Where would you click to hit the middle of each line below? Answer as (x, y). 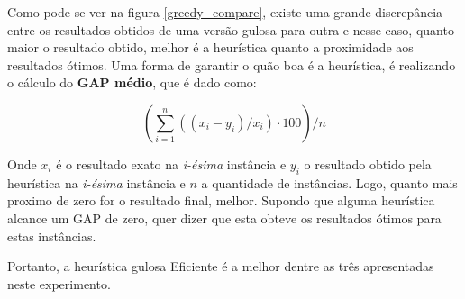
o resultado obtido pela (368, 163)
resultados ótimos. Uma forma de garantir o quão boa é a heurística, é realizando (232, 64)
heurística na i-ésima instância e (96, 182)
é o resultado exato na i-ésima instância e (171, 163)
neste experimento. (59, 283)
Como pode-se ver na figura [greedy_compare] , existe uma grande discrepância (225, 12)
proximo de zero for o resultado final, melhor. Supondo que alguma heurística (221, 200)
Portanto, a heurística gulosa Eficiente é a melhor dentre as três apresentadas (221, 266)
